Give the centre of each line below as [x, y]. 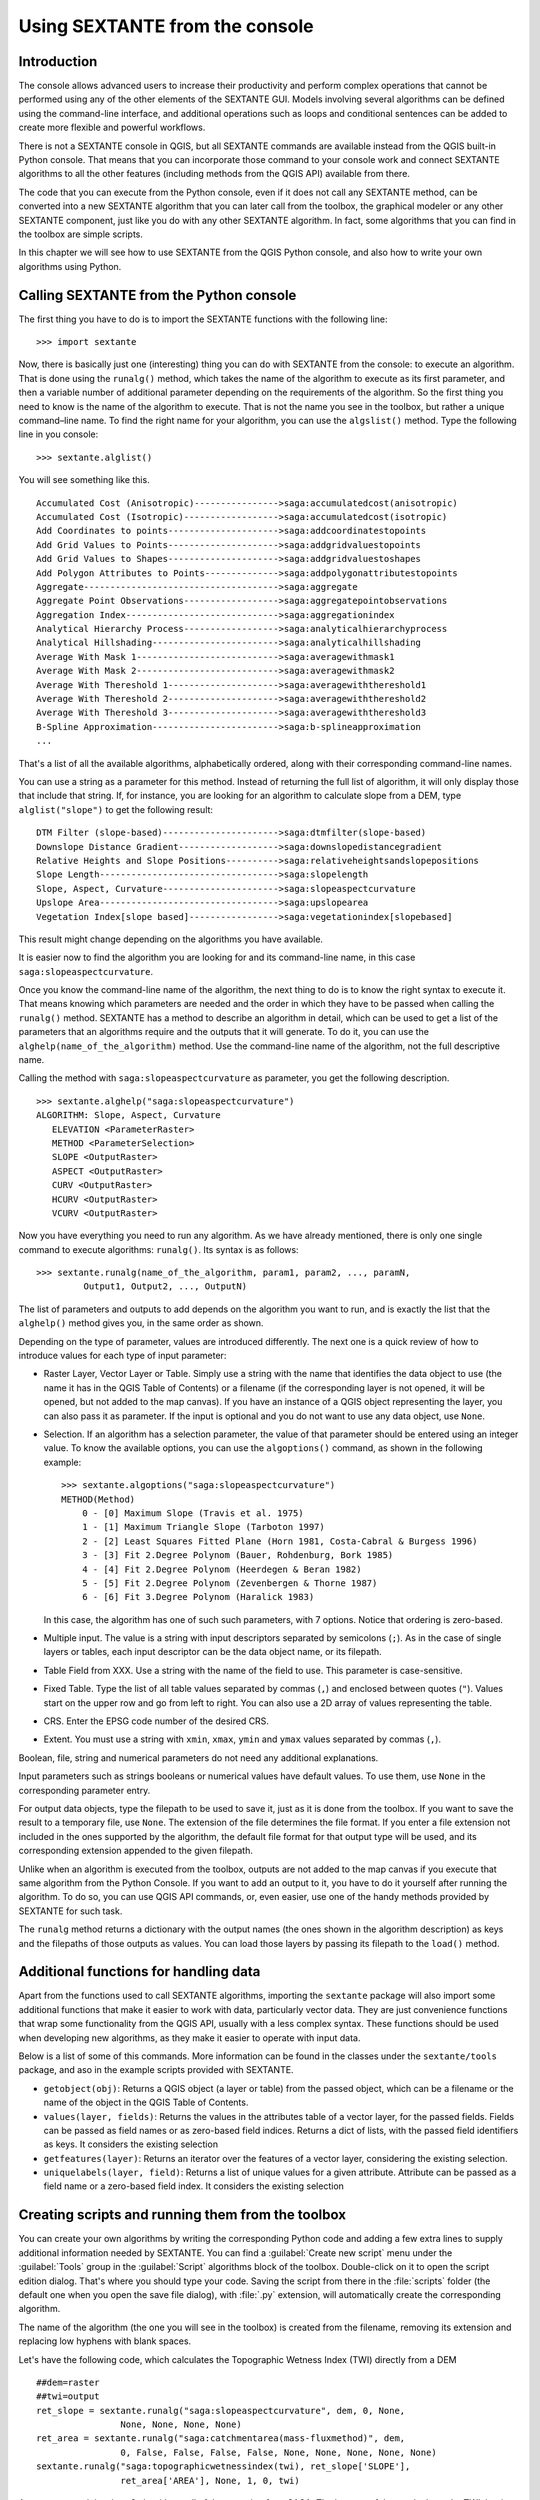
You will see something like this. [84, 480]
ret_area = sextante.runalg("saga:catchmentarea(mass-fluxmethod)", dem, [221, 2438]
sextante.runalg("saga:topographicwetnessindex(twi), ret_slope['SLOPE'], [223, 2466]
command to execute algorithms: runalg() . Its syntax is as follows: [158, 1249]
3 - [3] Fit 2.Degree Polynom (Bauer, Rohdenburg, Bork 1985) [237, 1555]
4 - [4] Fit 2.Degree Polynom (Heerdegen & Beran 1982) [221, 1569]
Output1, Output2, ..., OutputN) [165, 1286]
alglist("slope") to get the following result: [116, 809]
